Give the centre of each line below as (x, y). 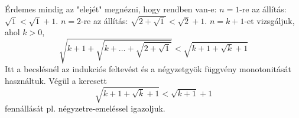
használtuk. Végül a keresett (56, 80)
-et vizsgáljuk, (269, 20)
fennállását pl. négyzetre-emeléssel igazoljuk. (85, 108)
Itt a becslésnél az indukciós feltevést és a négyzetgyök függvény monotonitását (148, 69)
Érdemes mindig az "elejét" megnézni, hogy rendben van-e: (111, 9)
